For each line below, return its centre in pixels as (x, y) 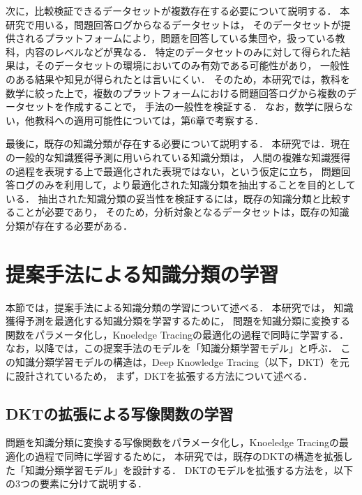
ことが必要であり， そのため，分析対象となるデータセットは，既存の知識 (182, 212)
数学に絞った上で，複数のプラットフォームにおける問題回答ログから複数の (176, 93)
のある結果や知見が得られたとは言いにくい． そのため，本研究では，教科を (178, 79)
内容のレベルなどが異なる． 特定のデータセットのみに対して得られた (183, 51)
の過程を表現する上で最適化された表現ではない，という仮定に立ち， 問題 (173, 171)
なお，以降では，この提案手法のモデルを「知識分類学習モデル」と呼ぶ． (172, 348)
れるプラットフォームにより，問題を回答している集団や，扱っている (180, 38)
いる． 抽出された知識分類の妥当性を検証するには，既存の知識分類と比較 (173, 198)
